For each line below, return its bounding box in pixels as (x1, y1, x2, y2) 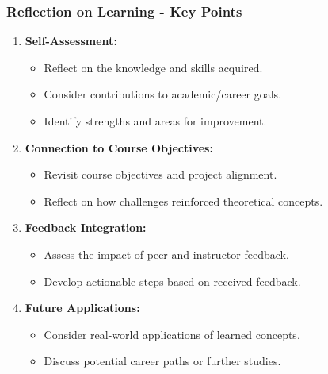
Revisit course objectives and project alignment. (44, 166, 277, 183)
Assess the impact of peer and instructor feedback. (44, 245, 289, 262)
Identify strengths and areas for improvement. (44, 113, 267, 129)
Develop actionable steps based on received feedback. (44, 272, 301, 289)
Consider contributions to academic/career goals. (44, 86, 282, 102)
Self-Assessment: (25, 33, 117, 49)
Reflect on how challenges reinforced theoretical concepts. (44, 192, 323, 209)
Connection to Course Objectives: (25, 139, 213, 156)
